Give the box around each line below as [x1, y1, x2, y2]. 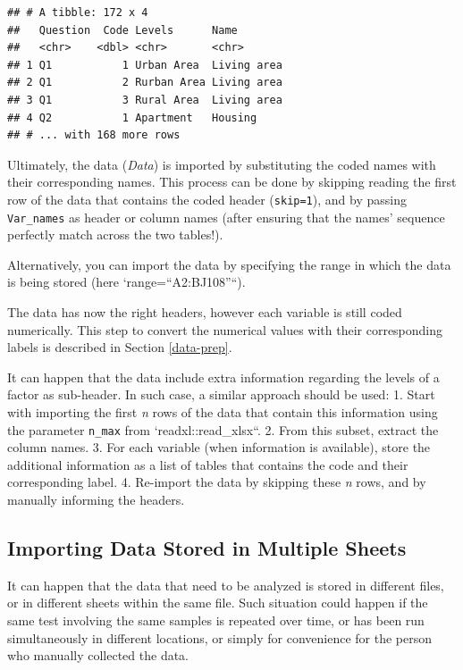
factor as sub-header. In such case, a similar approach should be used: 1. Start [7, 385, 435, 404]
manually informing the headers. [7, 490, 185, 509]
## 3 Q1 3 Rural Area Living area [7, 93, 282, 106]
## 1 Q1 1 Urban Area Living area [7, 58, 282, 71]
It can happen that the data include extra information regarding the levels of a [7, 367, 440, 386]
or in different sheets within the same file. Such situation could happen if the [7, 593, 428, 612]
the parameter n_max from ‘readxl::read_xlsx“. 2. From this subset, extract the [7, 420, 439, 439]
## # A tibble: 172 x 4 [7, 6, 148, 19]
